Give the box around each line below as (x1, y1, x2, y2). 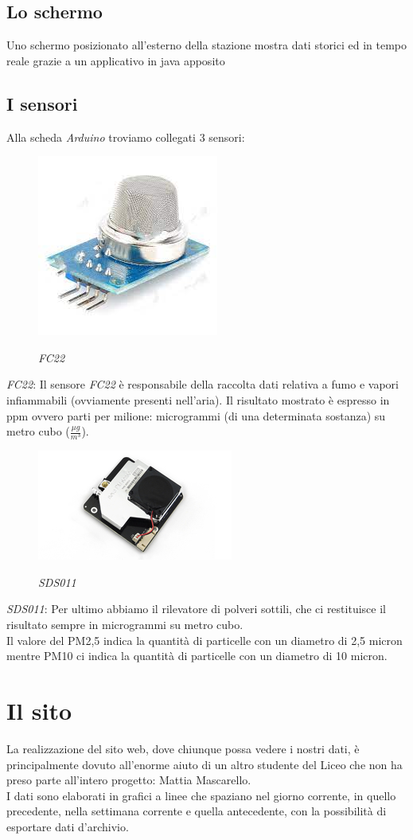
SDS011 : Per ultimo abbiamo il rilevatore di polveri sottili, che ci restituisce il (6, 600, 386, 617)
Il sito (6, 694, 72, 727)
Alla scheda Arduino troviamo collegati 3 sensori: (6, 128, 245, 145)
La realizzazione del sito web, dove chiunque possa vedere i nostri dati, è (6, 740, 360, 756)
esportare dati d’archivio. (6, 818, 129, 834)
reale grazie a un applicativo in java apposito (6, 52, 225, 68)
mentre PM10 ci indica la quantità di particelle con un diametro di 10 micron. (6, 647, 388, 664)
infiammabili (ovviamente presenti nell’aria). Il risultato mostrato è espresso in (6, 391, 390, 408)
